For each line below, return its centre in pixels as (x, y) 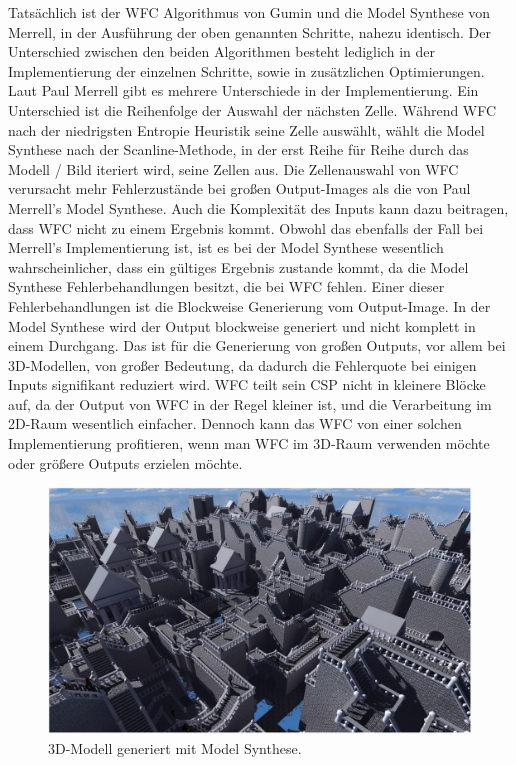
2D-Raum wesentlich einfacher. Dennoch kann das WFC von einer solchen (235, 423)
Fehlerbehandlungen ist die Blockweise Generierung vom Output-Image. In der (249, 305)
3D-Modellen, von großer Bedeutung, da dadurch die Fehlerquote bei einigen (242, 364)
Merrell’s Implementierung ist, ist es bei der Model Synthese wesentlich (226, 247)
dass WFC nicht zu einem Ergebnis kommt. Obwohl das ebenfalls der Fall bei (246, 227)
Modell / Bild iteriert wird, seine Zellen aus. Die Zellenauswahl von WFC (233, 168)
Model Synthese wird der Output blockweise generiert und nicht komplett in (242, 325)
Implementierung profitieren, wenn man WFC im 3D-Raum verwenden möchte (249, 443)
